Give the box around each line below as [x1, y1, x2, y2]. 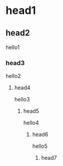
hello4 [23, 119, 40, 127]
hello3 [14, 96, 31, 103]
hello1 [5, 43, 20, 51]
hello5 [32, 142, 48, 150]
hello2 [5, 72, 22, 80]
